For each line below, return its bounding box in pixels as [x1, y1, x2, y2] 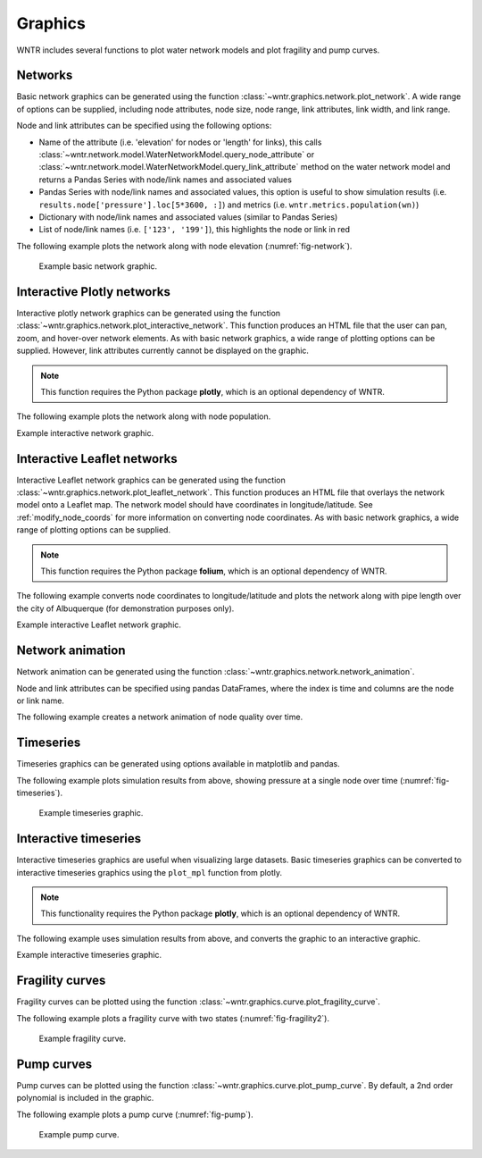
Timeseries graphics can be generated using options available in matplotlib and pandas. [16, 759, 340, 769]
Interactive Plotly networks [16, 284, 171, 299]
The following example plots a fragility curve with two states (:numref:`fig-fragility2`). [16, 1012, 330, 1023]
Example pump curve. [38, 1129, 120, 1139]
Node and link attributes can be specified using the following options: [16, 121, 272, 131]
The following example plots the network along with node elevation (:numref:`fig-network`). [16, 240, 353, 251]
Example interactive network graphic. [16, 427, 154, 438]
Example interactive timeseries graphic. [16, 950, 162, 961]
